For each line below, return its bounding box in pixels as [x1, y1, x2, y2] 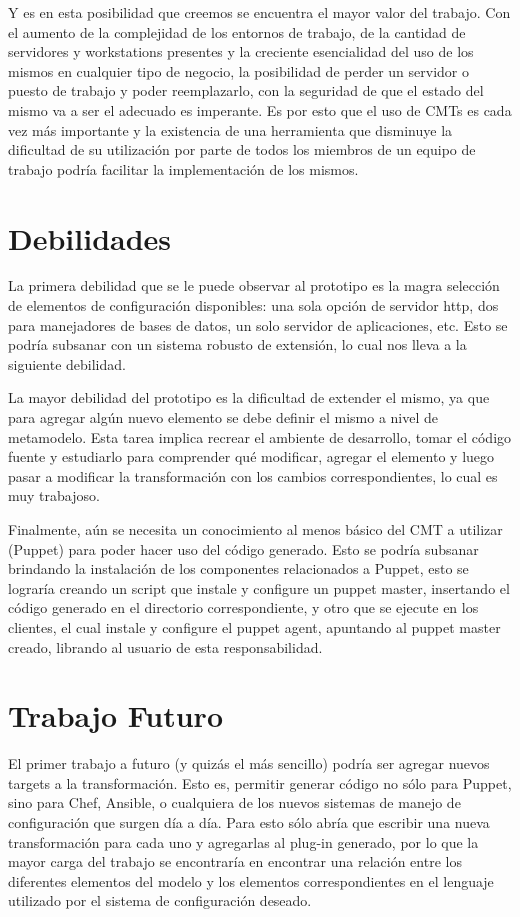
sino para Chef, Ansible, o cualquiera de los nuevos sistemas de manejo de [8, 792, 461, 813]
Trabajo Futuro [8, 695, 223, 736]
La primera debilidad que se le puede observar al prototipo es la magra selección [8, 275, 500, 296]
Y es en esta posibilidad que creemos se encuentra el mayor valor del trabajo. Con [8, 2, 511, 22]
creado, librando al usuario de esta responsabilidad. [8, 636, 323, 657]
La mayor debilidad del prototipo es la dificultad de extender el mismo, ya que [8, 387, 490, 408]
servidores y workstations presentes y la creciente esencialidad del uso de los [8, 41, 474, 62]
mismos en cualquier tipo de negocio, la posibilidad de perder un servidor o [8, 60, 469, 81]
